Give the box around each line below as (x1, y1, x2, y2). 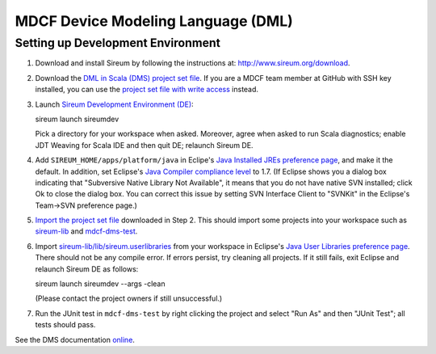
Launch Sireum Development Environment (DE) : (35, 99, 194, 109)
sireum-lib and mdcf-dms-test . (35, 226, 138, 236)
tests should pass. (35, 320, 96, 330)
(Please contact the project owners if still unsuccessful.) (35, 293, 223, 303)
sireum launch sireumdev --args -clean (35, 279, 166, 289)
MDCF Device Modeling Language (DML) (15, 12, 294, 30)
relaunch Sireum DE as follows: (35, 263, 139, 274)
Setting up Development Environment (15, 36, 221, 50)
